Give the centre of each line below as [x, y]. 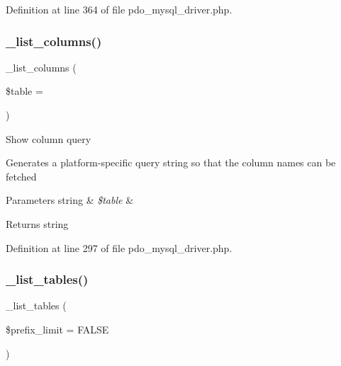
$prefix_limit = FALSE [57, 329]
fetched [21, 176]
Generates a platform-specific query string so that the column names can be [171, 162]
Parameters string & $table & [70, 200]
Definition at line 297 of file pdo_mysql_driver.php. [119, 247]
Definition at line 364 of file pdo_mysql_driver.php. [119, 9]
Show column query [49, 138]
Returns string [37, 223]
